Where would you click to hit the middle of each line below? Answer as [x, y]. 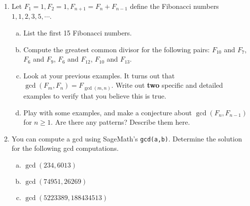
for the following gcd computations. [65, 148]
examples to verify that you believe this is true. [95, 95]
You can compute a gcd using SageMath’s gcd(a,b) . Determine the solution [127, 138]
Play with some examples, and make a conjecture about [108, 112]
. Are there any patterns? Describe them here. [121, 122]
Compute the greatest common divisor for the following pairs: [117, 49]
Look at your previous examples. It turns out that [99, 75]
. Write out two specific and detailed [167, 85]
